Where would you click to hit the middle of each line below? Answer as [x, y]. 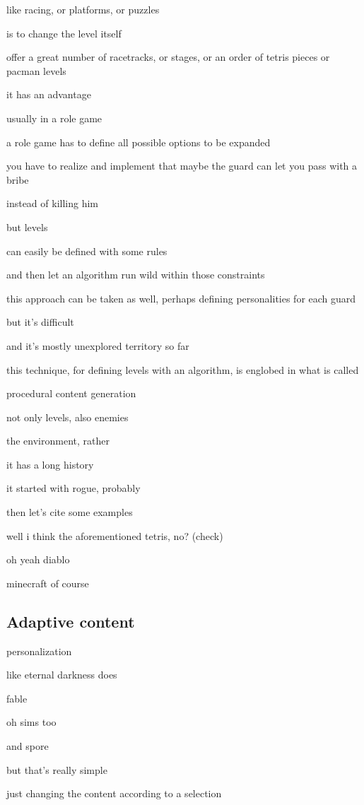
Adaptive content [71, 621]
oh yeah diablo [38, 559]
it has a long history [50, 464]
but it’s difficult [40, 322]
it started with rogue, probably [74, 488]
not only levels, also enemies [67, 417]
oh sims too [31, 722]
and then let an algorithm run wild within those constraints [136, 275]
